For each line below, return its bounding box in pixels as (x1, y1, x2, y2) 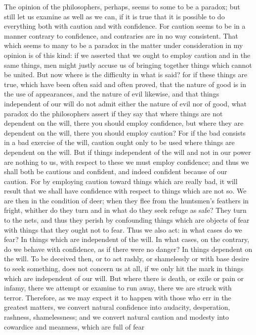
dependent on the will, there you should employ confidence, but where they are (4, 118, 244, 128)
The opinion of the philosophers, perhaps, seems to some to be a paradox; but (4, 1, 240, 11)
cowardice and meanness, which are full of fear (4, 321, 145, 332)
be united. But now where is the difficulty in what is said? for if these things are (4, 69, 248, 80)
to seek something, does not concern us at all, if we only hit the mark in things (4, 263, 244, 274)
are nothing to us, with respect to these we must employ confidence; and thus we (4, 156, 249, 167)
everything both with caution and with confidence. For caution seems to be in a (4, 21, 246, 31)
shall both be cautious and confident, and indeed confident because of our (4, 166, 227, 177)
